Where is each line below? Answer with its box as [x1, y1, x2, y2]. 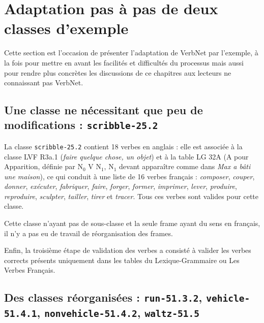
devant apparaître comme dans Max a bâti [119, 161, 251, 172]
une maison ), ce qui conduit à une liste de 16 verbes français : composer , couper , [4, 171, 255, 181]
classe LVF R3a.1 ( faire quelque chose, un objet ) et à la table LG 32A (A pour [4, 151, 249, 162]
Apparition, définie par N [4, 161, 83, 172]
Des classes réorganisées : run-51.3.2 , [4, 289, 202, 305]
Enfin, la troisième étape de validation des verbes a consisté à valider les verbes [4, 245, 251, 255]
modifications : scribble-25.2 [4, 117, 158, 133]
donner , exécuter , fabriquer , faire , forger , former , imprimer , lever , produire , [4, 181, 237, 191]
